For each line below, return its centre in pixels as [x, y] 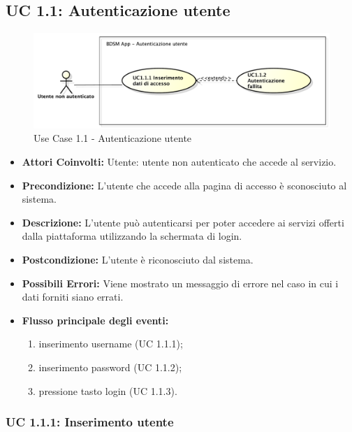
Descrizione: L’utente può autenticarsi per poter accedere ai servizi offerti [183, 222]
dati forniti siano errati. [73, 297]
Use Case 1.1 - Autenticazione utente [113, 138]
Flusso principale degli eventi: [95, 320]
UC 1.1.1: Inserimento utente [90, 422]
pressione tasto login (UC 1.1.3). [108, 390]
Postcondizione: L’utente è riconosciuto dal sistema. [138, 259]
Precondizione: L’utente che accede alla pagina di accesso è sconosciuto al [184, 185]
